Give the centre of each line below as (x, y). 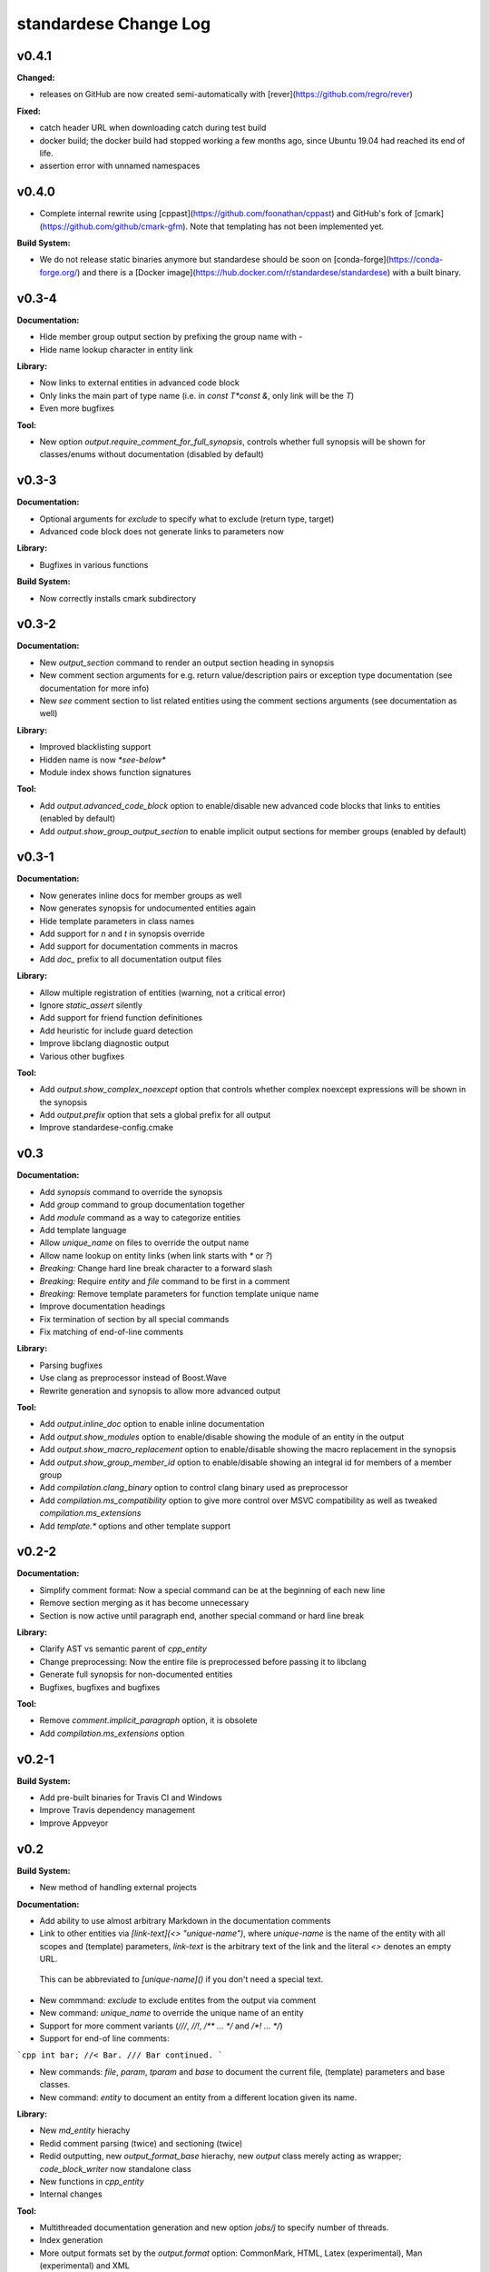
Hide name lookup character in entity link (117, 349)
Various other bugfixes (82, 1056)
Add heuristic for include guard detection (117, 1031)
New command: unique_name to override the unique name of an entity (171, 2013)
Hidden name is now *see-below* (103, 760)
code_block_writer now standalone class (115, 2168)
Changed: (36, 78)
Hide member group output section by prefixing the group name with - (171, 337)
